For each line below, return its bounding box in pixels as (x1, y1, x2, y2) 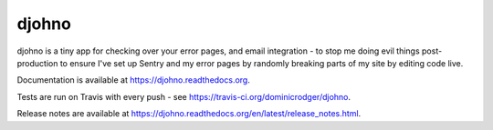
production (16, 57, 58, 68)
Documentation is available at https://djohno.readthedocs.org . (16, 75, 250, 85)
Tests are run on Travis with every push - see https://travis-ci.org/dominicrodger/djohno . (16, 91, 351, 102)
